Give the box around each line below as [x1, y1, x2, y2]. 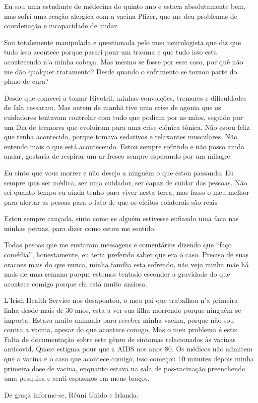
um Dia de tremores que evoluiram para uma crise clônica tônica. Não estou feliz [4, 121, 250, 132]
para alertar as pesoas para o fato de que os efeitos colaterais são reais [4, 196, 218, 207]
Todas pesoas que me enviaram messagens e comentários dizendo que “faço [4, 239, 232, 250]
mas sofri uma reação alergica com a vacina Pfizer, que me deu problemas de [4, 10, 237, 21]
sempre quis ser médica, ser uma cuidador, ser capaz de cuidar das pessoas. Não [4, 177, 247, 187]
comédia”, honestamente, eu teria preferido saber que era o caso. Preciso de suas [4, 249, 249, 260]
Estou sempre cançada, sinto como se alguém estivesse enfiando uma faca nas [4, 213, 239, 224]
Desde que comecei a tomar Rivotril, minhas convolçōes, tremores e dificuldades [4, 92, 247, 103]
